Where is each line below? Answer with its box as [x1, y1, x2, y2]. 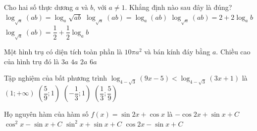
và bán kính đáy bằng [144, 46, 210, 56]
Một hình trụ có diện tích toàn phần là [4, 46, 122, 56]
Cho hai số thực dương [4, 2, 73, 12]
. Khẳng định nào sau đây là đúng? [125, 2, 232, 12]
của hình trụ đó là [4, 56, 59, 66]
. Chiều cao [216, 46, 251, 56]
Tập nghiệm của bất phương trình [4, 73, 107, 83]
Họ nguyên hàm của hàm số [4, 109, 89, 119]
